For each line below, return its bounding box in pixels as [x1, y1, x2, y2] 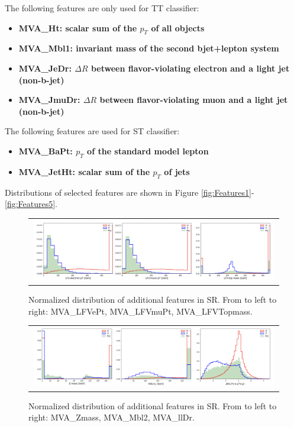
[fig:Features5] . [5, 198, 58, 210]
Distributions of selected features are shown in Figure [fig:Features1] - [5, 186, 254, 198]
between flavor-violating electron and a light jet [91, 62, 290, 74]
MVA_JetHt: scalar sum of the [18, 165, 150, 177]
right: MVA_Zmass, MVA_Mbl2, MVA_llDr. [28, 411, 195, 423]
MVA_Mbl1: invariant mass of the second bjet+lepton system [18, 42, 279, 54]
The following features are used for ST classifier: [5, 125, 180, 137]
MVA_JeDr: [18, 62, 72, 74]
